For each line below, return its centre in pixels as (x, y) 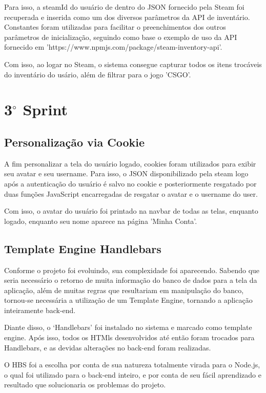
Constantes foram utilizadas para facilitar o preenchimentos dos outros (115, 27)
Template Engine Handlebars (83, 248)
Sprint (45, 109)
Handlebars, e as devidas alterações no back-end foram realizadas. (108, 347)
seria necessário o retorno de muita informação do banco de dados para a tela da (131, 280)
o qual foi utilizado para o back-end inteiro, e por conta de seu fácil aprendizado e (133, 374)
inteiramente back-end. (40, 310)
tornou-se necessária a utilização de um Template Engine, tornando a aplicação (128, 300)
